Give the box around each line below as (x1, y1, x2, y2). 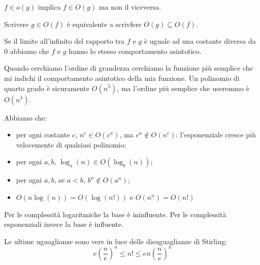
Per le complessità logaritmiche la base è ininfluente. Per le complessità (4, 209, 226, 219)
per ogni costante (16, 129, 70, 140)
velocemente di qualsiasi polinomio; (16, 139, 126, 150)
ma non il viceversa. (99, 2, 161, 12)
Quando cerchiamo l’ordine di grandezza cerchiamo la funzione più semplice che (4, 63, 253, 73)
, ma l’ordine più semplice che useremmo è (117, 82, 249, 93)
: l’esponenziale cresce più (175, 129, 256, 140)
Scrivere (4, 18, 29, 29)
